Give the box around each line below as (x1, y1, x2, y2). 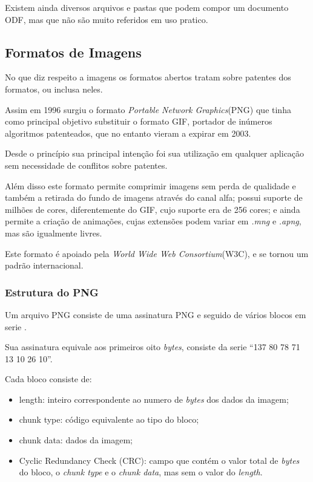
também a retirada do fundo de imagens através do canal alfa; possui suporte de (5, 191, 303, 204)
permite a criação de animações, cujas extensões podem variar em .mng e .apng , (5, 215, 301, 227)
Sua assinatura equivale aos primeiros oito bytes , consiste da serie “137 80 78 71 (5, 340, 300, 353)
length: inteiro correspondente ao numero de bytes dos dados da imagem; (19, 392, 289, 405)
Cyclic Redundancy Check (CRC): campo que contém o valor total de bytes (19, 454, 300, 466)
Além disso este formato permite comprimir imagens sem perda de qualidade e (5, 179, 296, 192)
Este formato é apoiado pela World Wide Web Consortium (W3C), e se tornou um (5, 247, 309, 259)
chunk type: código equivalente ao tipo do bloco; (19, 413, 199, 426)
